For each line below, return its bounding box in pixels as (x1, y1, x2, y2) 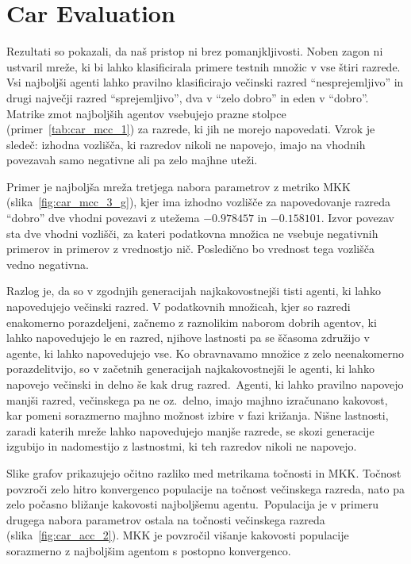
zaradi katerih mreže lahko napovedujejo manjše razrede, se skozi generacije (6, 422, 375, 439)
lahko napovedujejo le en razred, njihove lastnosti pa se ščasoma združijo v (6, 329, 370, 346)
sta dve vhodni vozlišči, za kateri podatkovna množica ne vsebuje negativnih (6, 224, 378, 241)
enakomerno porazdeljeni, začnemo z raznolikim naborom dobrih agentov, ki (6, 313, 377, 330)
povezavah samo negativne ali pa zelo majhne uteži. (6, 152, 258, 168)
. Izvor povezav (321, 209, 394, 226)
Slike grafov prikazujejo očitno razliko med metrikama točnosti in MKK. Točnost (6, 464, 401, 481)
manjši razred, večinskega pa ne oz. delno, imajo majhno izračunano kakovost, (6, 391, 388, 408)
